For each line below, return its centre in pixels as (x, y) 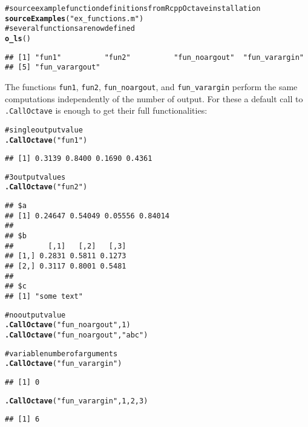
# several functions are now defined (70, 29)
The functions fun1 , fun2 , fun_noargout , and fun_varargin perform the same (151, 86)
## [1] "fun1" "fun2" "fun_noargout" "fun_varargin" (154, 57)
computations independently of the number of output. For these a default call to (154, 98)
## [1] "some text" (44, 297)
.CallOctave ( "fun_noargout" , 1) (68, 325)
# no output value (35, 315)
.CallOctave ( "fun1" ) (46, 140)
